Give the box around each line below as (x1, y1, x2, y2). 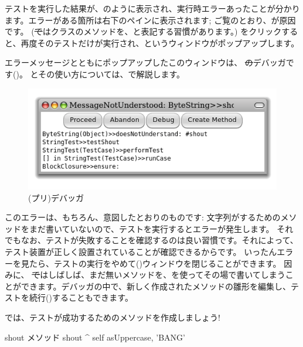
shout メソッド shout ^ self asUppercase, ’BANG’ (5, 331, 185, 343)
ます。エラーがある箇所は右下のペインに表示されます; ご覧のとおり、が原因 (5, 13, 296, 26)
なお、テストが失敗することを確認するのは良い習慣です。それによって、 (21, 234, 298, 246)
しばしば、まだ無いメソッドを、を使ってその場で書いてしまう (48, 268, 285, 281)
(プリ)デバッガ (28, 191, 84, 203)
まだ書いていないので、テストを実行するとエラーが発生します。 (29, 222, 274, 234)
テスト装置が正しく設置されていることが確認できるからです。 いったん (5, 246, 277, 258)
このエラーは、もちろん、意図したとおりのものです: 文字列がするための (5, 211, 281, 223)
